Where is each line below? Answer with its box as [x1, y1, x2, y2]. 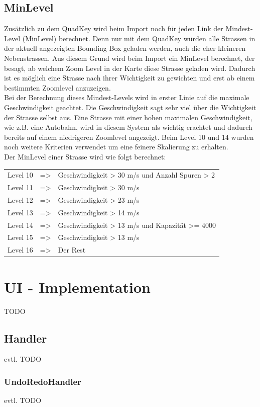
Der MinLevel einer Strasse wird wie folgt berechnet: [4, 151, 166, 161]
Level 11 [8, 182, 33, 193]
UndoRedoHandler [4, 375, 81, 387]
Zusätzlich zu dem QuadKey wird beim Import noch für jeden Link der [4, 23, 223, 34]
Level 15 [8, 232, 33, 242]
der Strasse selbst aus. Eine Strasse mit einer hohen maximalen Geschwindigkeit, [4, 112, 252, 122]
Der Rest [58, 245, 86, 255]
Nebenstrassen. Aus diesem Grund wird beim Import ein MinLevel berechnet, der [4, 52, 255, 63]
